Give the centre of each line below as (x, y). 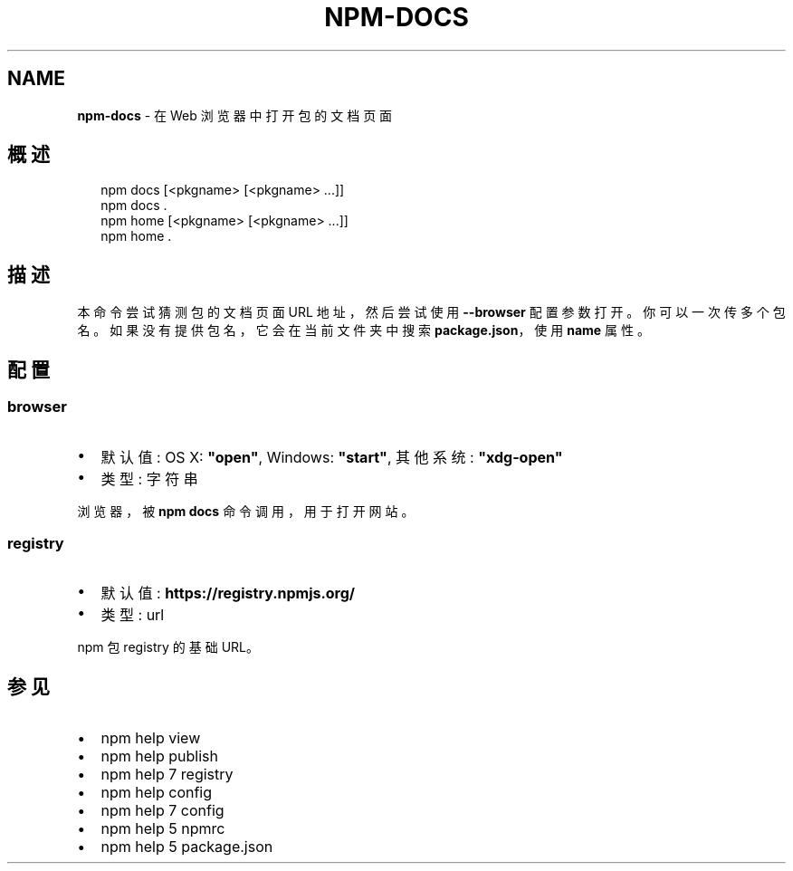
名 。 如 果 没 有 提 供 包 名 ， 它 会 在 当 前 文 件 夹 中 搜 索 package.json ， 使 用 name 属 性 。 (363, 330)
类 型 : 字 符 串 (149, 479)
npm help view (151, 738)
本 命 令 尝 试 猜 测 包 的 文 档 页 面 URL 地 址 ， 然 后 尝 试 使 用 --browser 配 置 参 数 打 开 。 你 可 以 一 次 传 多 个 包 (431, 312)
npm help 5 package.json (187, 847)
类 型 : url (133, 615)
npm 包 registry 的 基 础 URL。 (168, 647)
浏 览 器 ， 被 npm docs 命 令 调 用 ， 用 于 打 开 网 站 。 (246, 511)
